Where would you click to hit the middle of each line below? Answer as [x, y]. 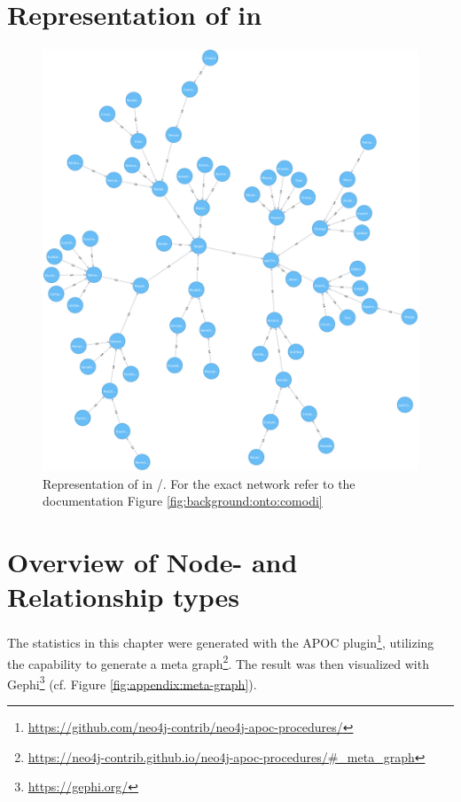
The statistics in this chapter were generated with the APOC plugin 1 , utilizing [221, 641]
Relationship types [123, 597]
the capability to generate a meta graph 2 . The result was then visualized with [218, 662]
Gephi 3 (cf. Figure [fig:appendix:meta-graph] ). [132, 682]
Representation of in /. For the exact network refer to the [199, 483]
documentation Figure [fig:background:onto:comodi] [183, 501]
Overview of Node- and [152, 562]
